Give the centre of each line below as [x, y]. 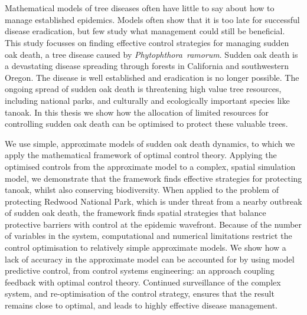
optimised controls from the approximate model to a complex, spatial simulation [150, 166]
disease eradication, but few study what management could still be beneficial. [145, 31]
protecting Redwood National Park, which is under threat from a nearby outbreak [153, 201]
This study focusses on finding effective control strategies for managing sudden [147, 42]
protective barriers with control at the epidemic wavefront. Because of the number [153, 224]
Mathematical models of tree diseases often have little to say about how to [140, 8]
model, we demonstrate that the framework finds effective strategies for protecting [153, 178]
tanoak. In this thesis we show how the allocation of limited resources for [137, 112]
